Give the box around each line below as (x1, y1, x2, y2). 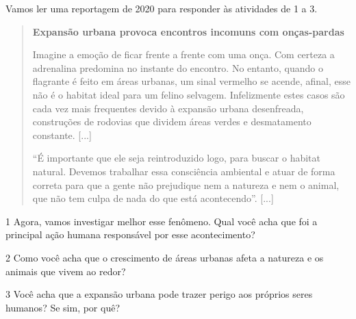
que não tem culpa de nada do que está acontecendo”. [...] (32, 191, 274, 205)
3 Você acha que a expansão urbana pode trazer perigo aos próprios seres (5, 287, 313, 301)
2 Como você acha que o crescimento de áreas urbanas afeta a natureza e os (5, 250, 324, 264)
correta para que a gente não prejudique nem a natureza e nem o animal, (32, 177, 340, 192)
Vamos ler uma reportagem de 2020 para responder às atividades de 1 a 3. (5, 1, 318, 15)
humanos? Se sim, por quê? (5, 300, 120, 314)
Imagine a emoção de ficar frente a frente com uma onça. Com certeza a (32, 47, 335, 62)
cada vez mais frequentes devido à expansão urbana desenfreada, (32, 101, 304, 115)
